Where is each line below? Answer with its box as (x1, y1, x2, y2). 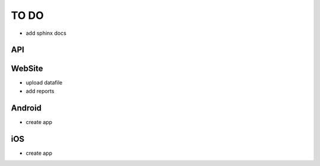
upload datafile (25, 79, 63, 86)
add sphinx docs (25, 30, 66, 37)
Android (11, 103, 41, 113)
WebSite (11, 64, 43, 74)
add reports (25, 87, 55, 95)
